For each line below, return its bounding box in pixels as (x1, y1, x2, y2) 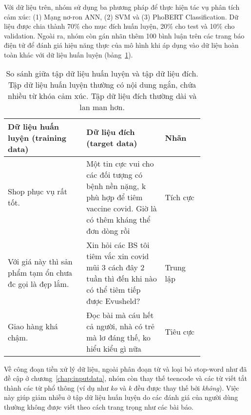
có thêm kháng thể (86, 213, 151, 225)
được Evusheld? (86, 295, 140, 306)
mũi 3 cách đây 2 (86, 261, 145, 273)
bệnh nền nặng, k (86, 180, 146, 191)
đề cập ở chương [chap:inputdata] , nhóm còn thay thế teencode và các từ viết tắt (4, 373, 247, 383)
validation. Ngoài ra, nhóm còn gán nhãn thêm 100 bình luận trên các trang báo (4, 30, 245, 40)
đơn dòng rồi (86, 225, 130, 236)
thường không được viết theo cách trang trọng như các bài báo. (4, 401, 194, 412)
